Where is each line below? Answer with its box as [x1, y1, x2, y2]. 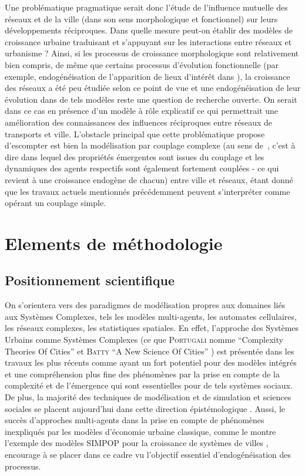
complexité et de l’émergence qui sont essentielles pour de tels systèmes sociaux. [5, 379, 293, 391]
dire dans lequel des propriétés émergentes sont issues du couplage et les [5, 150, 264, 163]
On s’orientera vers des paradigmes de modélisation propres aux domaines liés [5, 299, 286, 311]
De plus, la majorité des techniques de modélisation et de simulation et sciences [5, 391, 291, 403]
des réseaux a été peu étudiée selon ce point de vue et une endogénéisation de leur [5, 82, 301, 94]
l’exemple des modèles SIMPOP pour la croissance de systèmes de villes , [5, 437, 269, 449]
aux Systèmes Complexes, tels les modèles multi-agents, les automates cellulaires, [5, 310, 297, 322]
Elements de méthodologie [5, 231, 223, 255]
